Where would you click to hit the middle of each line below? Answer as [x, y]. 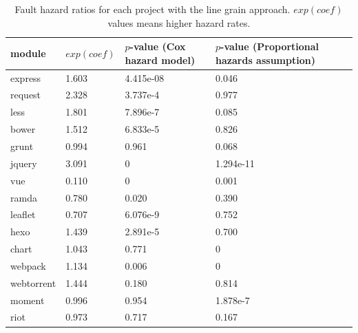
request [26, 95]
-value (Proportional [270, 46]
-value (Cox [158, 46]
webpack [28, 265]
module [28, 53]
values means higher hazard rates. [179, 22]
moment [28, 300]
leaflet [23, 214]
